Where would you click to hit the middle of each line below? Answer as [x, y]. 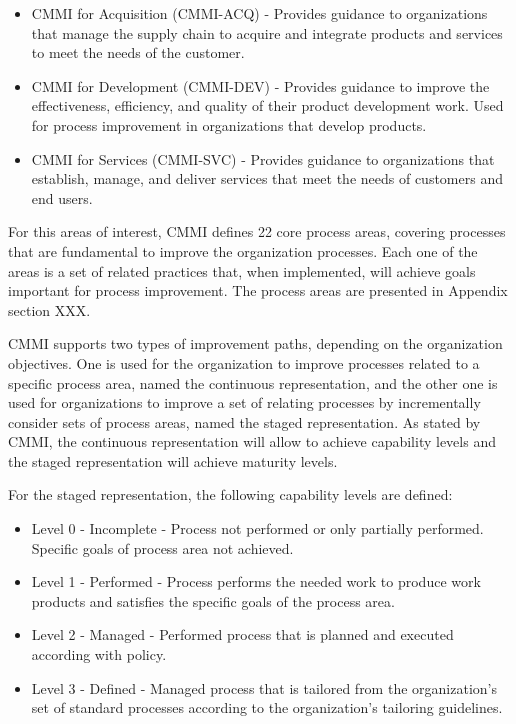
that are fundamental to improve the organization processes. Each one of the [243, 250]
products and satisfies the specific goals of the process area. [213, 600]
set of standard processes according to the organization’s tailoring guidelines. [267, 707]
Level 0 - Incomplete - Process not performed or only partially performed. [257, 528]
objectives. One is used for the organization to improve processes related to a [244, 362]
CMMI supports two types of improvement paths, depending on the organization [255, 343]
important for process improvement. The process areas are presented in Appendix [258, 290]
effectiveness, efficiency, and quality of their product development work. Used [267, 105]
